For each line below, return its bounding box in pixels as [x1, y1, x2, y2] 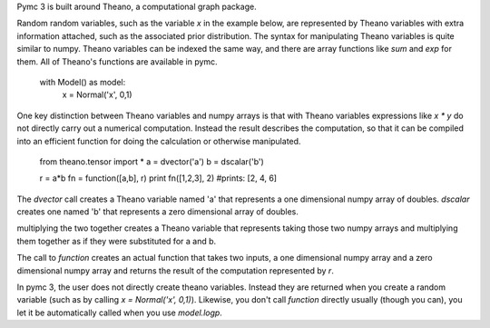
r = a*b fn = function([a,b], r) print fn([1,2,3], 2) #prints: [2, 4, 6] [39, 173, 277, 184]
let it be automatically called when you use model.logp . [16, 307, 222, 318]
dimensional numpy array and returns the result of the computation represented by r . [16, 264, 335, 276]
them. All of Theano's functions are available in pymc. [16, 55, 218, 67]
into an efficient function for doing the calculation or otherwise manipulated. [16, 135, 301, 146]
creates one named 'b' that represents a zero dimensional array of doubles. [16, 206, 299, 217]
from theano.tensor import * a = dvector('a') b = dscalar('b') [39, 155, 265, 167]
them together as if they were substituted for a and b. [16, 235, 217, 246]
